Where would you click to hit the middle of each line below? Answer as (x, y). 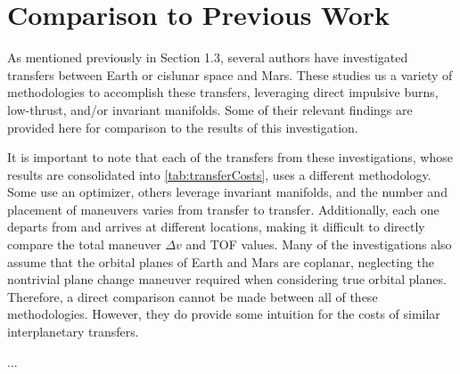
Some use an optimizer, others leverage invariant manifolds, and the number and (227, 192)
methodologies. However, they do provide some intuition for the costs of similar (224, 314)
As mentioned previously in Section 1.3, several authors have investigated (208, 57)
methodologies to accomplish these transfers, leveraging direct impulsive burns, (223, 92)
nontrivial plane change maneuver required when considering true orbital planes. (227, 279)
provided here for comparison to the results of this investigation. (183, 127)
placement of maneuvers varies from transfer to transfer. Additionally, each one (223, 209)
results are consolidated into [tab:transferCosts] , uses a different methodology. (219, 174)
